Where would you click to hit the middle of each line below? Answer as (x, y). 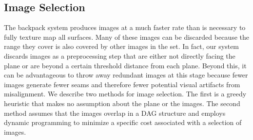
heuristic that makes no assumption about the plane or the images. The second (122, 103)
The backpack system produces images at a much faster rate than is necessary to (125, 27)
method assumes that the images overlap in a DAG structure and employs (115, 113)
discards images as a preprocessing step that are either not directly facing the (120, 55)
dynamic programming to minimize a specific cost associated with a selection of (123, 122)
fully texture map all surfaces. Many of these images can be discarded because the (126, 37)
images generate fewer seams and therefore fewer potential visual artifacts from (122, 84)
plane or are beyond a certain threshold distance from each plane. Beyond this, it (125, 65)
